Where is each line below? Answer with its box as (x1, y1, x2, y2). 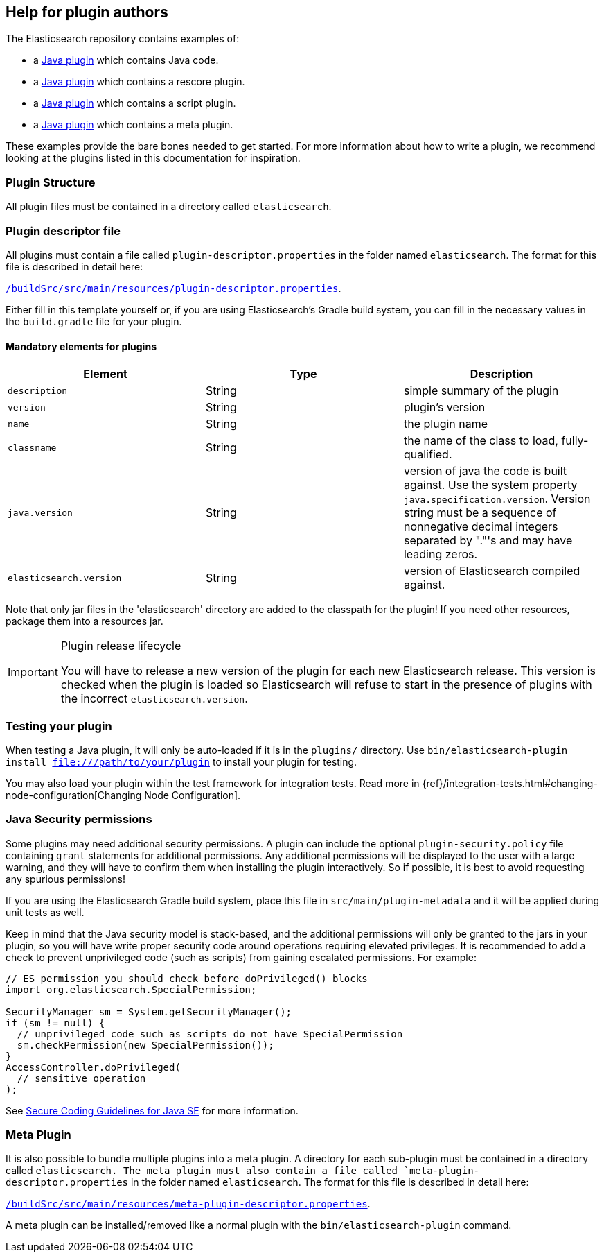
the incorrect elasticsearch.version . (60, 691, 248, 706)
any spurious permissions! (6, 872, 125, 885)
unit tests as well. (6, 906, 85, 918)
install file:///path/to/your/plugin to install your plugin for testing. (6, 755, 357, 768)
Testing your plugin (6, 718, 112, 733)
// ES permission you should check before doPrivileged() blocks (6, 972, 368, 984)
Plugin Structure (6, 175, 96, 189)
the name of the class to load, (403, 433, 558, 448)
